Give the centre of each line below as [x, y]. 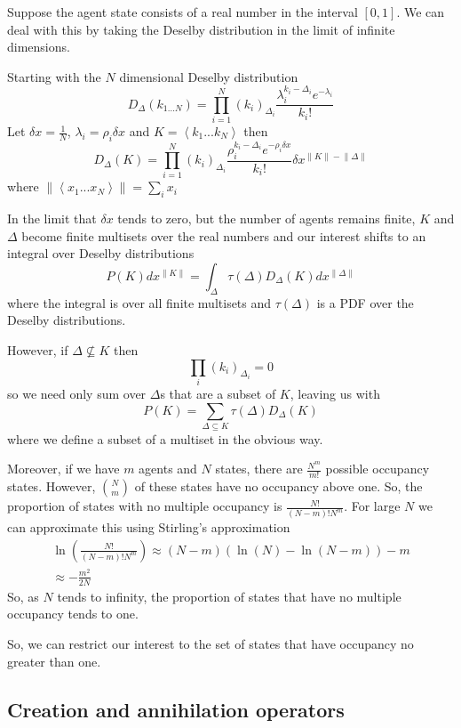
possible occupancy [378, 469]
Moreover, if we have [64, 469]
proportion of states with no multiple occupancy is [145, 506]
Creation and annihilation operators [176, 709]
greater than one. [54, 661]
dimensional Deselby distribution [209, 76]
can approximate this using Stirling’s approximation [149, 527]
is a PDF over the [365, 302]
